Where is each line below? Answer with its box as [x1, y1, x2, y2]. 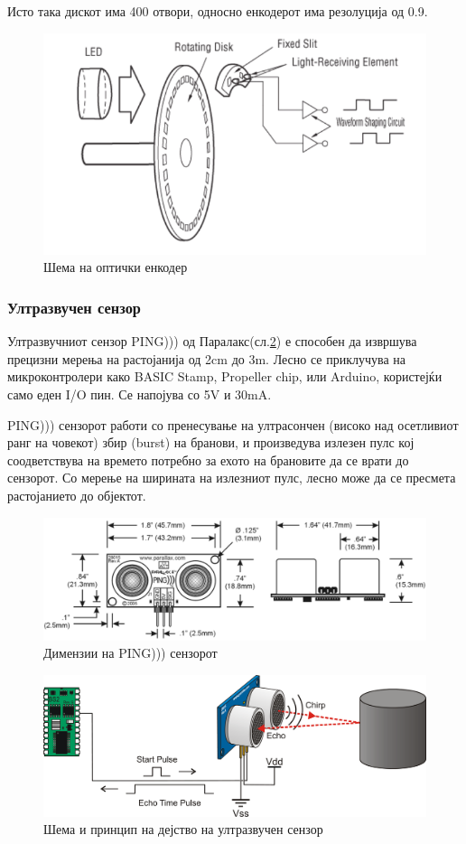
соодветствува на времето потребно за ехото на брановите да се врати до [7, 450, 409, 469]
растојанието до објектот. [7, 485, 146, 504]
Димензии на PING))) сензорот [43, 643, 218, 662]
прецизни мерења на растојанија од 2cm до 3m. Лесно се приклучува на [7, 349, 406, 368]
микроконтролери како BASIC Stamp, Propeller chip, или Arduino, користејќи [7, 367, 443, 386]
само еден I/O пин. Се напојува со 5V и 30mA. [7, 384, 272, 403]
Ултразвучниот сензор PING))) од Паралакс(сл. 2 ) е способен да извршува [7, 332, 417, 351]
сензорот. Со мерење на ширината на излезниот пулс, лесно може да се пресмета [7, 468, 456, 487]
